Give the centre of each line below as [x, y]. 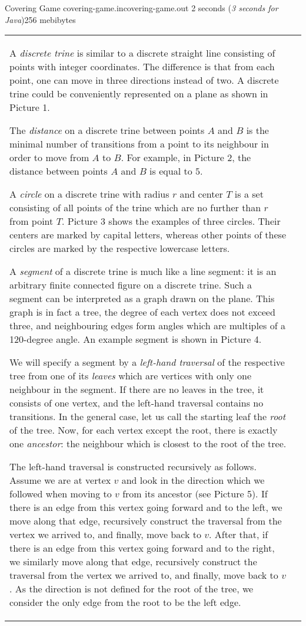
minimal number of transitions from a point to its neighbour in [139, 144]
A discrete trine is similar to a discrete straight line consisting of [142, 53]
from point [31, 221]
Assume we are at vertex [60, 480]
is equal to [171, 171]
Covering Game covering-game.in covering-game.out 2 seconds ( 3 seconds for [142, 8]
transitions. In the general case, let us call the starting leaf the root [148, 417]
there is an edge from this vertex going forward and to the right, [142, 548]
